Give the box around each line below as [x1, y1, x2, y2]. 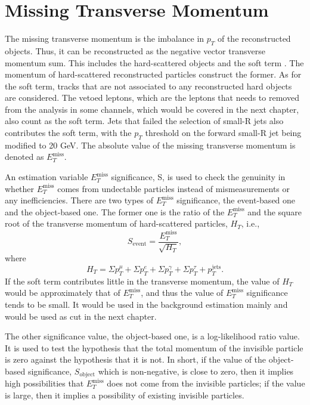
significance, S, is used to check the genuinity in [111, 171, 286, 183]
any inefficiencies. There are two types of [5, 194, 154, 206]
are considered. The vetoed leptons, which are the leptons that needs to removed [5, 91, 299, 104]
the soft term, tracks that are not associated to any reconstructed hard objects [5, 79, 292, 92]
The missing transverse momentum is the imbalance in [5, 32, 204, 45]
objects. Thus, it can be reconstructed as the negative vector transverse [5, 44, 265, 57]
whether [5, 182, 35, 194]
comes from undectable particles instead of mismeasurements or [57, 182, 290, 194]
